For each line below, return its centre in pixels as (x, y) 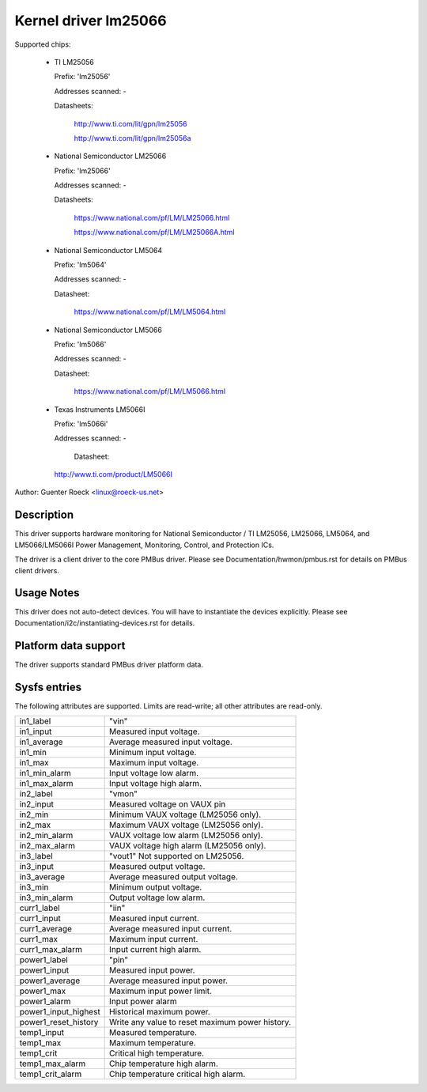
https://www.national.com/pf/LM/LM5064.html (150, 312)
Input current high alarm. (155, 950)
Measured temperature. (153, 1033)
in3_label (36, 856)
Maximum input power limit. (161, 991)
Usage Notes (47, 593)
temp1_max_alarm (53, 1064)
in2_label (36, 794)
